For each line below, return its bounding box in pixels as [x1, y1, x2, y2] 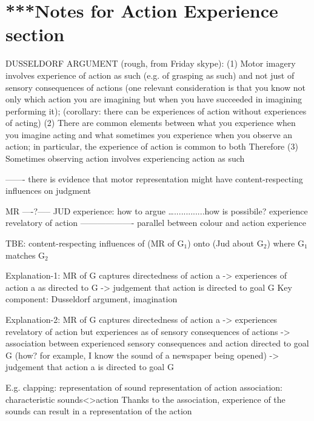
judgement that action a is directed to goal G [5, 360, 174, 373]
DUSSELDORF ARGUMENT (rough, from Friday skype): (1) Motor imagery [5, 57, 296, 70]
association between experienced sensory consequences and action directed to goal [5, 337, 309, 350]
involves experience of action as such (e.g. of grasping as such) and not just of [5, 68, 295, 81]
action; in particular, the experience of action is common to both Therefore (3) [5, 140, 298, 153]
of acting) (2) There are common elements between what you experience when [5, 116, 296, 129]
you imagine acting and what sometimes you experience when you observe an [5, 128, 293, 141]
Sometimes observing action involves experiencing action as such [5, 152, 245, 165]
